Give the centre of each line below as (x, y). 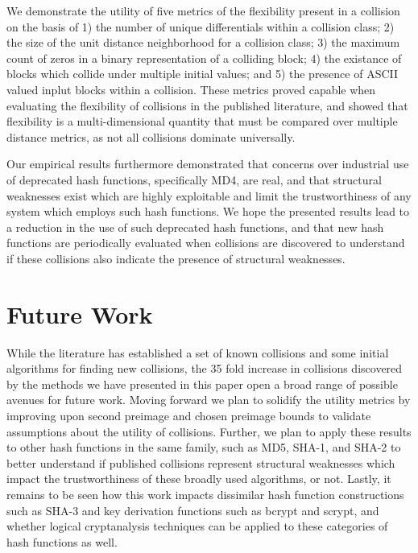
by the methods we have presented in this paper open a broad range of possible (202, 384)
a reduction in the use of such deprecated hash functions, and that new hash (195, 227)
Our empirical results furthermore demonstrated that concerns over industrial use (208, 164)
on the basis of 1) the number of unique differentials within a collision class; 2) (201, 26)
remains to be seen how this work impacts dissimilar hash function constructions (205, 494)
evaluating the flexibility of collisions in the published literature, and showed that (207, 105)
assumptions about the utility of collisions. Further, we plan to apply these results (209, 431)
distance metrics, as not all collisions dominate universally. (151, 136)
